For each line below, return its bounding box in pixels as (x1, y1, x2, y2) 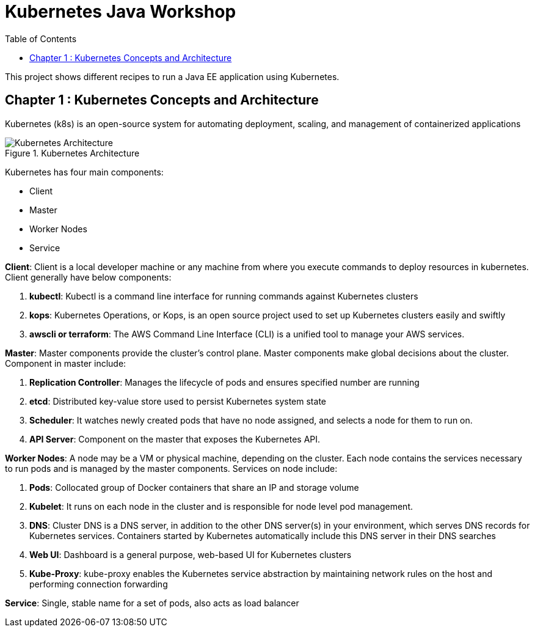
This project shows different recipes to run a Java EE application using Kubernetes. (5, 71, 340, 82)
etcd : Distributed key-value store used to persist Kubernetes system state (29, 395, 326, 406)
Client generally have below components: (5, 271, 172, 282)
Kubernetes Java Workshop (5, 1, 236, 22)
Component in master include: (5, 358, 126, 369)
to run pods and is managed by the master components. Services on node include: (5, 463, 338, 474)
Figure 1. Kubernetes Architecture (5, 147, 140, 158)
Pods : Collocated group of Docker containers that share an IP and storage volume (29, 482, 359, 493)
